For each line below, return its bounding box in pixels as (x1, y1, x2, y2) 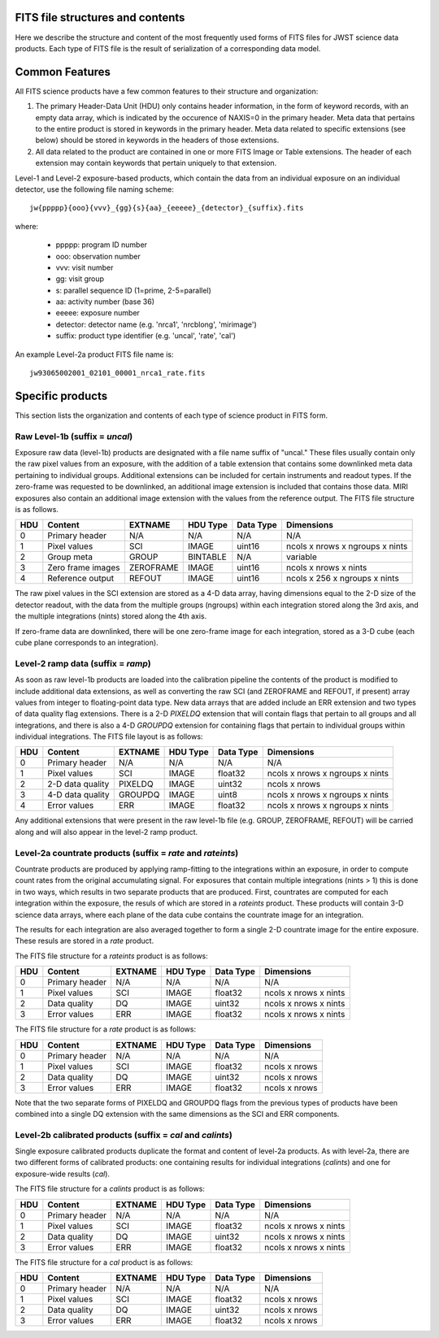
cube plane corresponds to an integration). (15, 637, 159, 647)
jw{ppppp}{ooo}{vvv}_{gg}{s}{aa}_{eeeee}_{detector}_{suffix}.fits (29, 203, 304, 213)
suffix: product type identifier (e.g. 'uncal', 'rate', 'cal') (55, 331, 236, 341)
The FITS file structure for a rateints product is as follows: (15, 951, 209, 961)
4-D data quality (47, 789, 110, 801)
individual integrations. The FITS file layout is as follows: (15, 732, 203, 741)
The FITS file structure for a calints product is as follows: (15, 1184, 205, 1194)
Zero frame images (47, 562, 120, 573)
